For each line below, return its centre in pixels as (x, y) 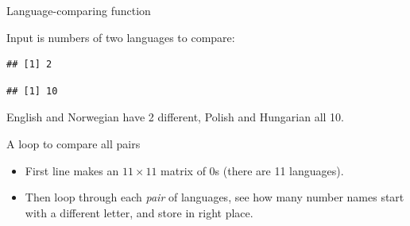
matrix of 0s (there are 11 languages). (252, 170)
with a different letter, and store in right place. (139, 212)
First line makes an (72, 170)
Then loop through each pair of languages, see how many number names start (215, 197)
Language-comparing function (79, 10)
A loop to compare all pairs (73, 143)
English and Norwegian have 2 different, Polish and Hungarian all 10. (175, 117)
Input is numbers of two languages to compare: (121, 37)
